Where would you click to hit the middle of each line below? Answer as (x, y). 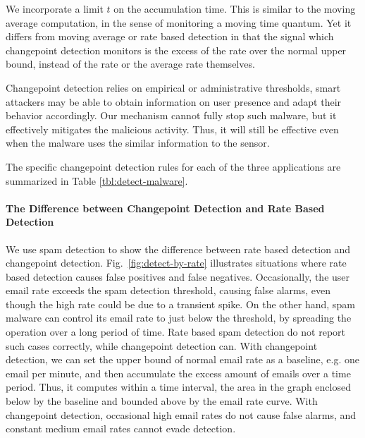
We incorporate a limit (55, 8)
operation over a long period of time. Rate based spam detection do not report (175, 332)
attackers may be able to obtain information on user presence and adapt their (174, 101)
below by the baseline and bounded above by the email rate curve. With (162, 401)
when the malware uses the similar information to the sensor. (138, 143)
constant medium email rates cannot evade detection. (121, 428)
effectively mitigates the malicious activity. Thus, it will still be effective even (172, 129)
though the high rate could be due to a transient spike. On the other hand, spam (180, 304)
